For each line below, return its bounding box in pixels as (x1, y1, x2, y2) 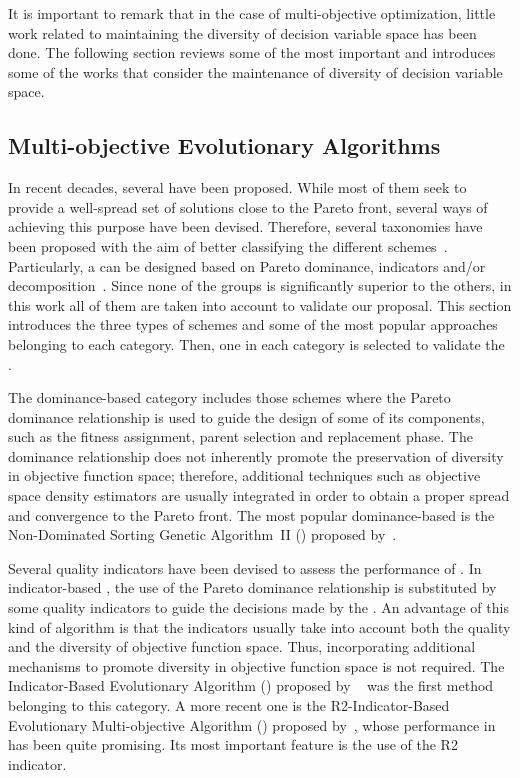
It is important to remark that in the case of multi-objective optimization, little (8, 3, 496, 23)
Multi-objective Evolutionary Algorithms (8, 130, 441, 161)
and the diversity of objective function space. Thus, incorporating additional (8, 636, 476, 657)
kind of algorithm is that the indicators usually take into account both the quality (8, 616, 511, 637)
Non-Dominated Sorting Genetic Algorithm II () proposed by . (8, 524, 397, 545)
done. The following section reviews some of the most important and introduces (8, 42, 496, 63)
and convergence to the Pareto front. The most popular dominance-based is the (8, 504, 495, 525)
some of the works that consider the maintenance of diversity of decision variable (8, 61, 503, 82)
